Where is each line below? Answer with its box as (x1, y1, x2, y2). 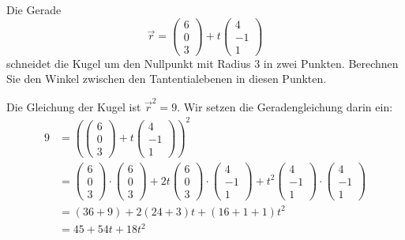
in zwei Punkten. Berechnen (263, 54, 399, 71)
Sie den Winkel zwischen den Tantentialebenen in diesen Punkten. (6, 70, 327, 87)
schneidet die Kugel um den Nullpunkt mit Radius (6, 54, 251, 71)
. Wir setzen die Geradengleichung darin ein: (177, 98, 393, 114)
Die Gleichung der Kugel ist (6, 98, 141, 114)
